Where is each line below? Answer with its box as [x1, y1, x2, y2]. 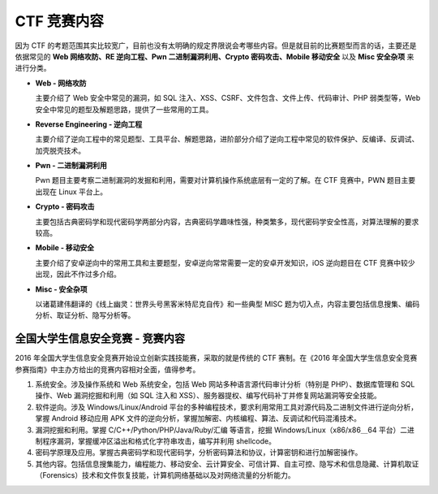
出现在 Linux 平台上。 [35, 187, 108, 197]
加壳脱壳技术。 [35, 145, 85, 155]
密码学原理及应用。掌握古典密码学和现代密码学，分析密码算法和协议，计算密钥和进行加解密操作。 [35, 448, 363, 457]
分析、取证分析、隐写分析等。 [35, 310, 135, 320]
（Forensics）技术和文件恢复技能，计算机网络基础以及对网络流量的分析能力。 [35, 470, 295, 480]
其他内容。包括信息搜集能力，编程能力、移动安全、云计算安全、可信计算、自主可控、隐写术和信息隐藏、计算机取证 [35, 459, 419, 469]
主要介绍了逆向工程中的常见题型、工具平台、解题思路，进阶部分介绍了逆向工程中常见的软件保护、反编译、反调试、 [35, 134, 419, 144]
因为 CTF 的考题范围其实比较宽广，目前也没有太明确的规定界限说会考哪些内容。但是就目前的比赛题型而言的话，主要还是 [15, 41, 417, 50]
